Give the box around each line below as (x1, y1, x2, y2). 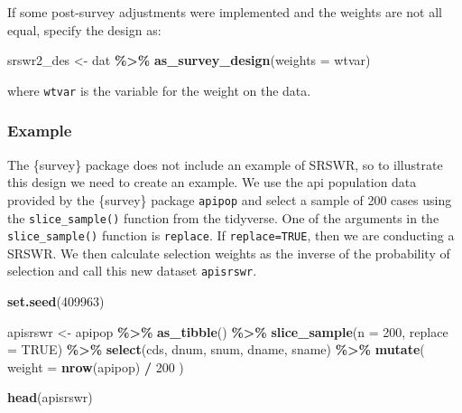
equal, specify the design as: (7, 20, 162, 39)
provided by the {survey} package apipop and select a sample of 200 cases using (7, 190, 452, 209)
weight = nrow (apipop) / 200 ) (7, 357, 184, 376)
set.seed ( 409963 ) (7, 292, 105, 311)
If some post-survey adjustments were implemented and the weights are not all (7, 3, 442, 21)
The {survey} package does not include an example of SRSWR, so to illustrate (7, 155, 443, 174)
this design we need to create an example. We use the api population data (7, 173, 417, 192)
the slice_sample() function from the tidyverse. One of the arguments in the (7, 208, 439, 227)
